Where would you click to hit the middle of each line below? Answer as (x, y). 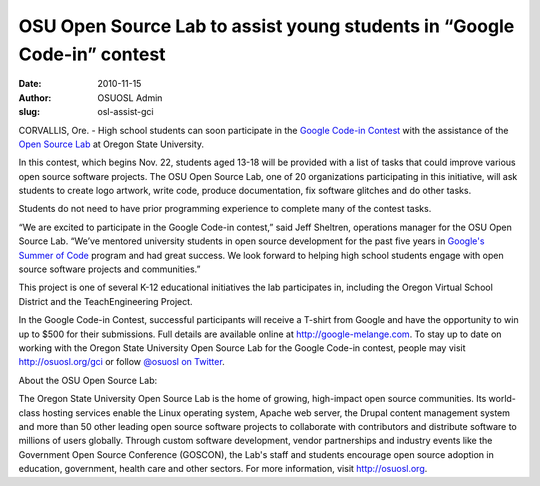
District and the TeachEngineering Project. (106, 301)
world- (502, 399)
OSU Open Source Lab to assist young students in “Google (266, 26)
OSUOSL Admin (130, 97)
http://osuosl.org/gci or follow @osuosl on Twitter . (121, 362)
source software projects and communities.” (109, 269)
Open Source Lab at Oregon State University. (111, 144)
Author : (35, 97)
